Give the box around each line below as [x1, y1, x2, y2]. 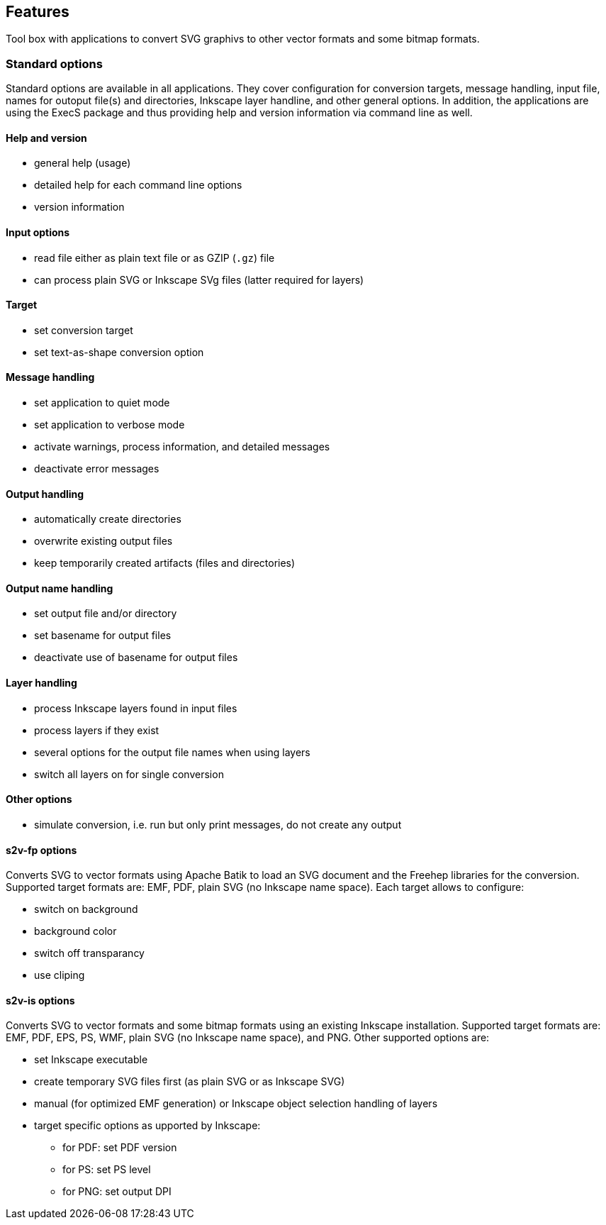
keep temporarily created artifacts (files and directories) [34, 557, 296, 570]
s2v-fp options [6, 843, 77, 856]
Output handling [6, 487, 84, 500]
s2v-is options [6, 994, 75, 1007]
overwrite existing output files [34, 535, 173, 548]
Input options [6, 226, 70, 238]
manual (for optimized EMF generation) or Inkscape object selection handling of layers [34, 1097, 438, 1110]
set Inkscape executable [34, 1053, 148, 1066]
